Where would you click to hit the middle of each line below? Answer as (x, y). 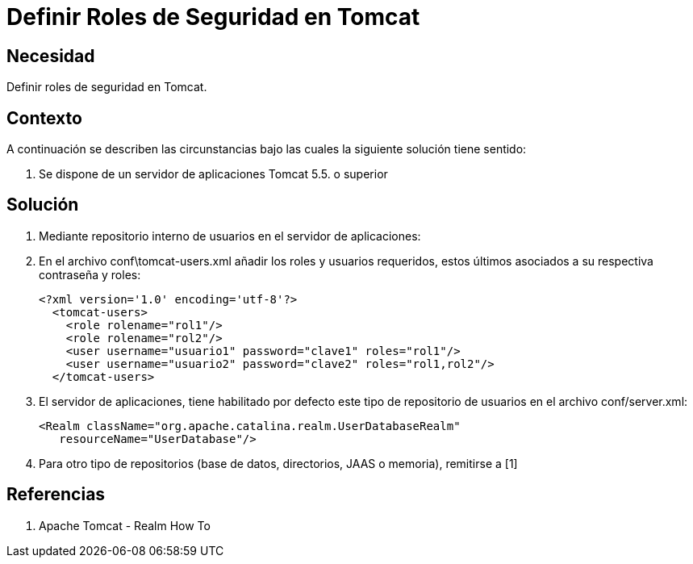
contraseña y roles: (90, 274)
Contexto (44, 118)
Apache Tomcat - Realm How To (125, 525)
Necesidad (51, 56)
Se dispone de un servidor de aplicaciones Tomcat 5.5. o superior (213, 174)
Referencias (56, 495)
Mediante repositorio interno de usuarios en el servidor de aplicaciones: (230, 236)
